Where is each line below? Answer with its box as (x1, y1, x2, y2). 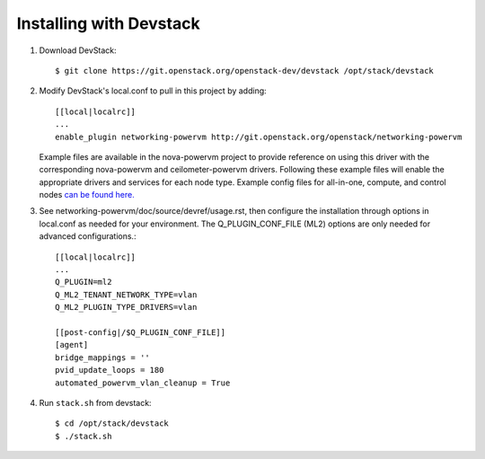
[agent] (55, 340, 89, 350)
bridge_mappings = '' (55, 352, 150, 363)
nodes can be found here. (39, 190, 135, 200)
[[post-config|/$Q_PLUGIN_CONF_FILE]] (55, 327, 226, 337)
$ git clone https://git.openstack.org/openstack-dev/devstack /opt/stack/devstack (55, 66, 435, 75)
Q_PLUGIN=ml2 (55, 277, 112, 287)
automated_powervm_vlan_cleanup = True (55, 377, 231, 388)
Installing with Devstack (16, 13, 201, 33)
